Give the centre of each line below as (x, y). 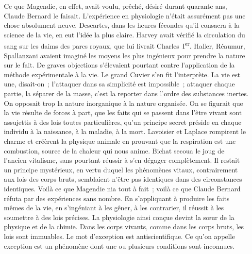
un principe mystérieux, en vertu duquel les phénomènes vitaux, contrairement (121, 169)
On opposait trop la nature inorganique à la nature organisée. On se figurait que (124, 103)
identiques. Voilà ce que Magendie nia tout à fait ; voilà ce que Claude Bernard (122, 188)
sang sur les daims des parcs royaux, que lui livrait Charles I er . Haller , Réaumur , (125, 45)
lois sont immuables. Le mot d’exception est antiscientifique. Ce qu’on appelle (119, 236)
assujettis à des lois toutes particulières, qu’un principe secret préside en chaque (123, 122)
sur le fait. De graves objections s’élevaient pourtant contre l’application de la (119, 65)
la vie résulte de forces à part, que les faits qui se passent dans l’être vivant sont (123, 112)
